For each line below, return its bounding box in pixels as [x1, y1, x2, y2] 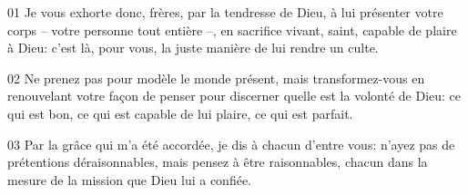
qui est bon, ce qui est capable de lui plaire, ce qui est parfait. [7, 103, 353, 122]
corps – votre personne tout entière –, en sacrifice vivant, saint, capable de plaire [7, 20, 457, 39]
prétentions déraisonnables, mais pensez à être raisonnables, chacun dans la [7, 152, 428, 171]
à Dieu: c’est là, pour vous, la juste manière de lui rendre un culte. [7, 38, 379, 57]
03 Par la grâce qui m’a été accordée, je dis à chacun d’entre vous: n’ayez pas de [7, 134, 455, 153]
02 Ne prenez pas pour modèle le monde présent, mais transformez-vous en [7, 68, 425, 87]
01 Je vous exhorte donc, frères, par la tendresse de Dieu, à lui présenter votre [7, 3, 443, 21]
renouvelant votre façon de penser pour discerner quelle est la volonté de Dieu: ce [7, 86, 462, 105]
